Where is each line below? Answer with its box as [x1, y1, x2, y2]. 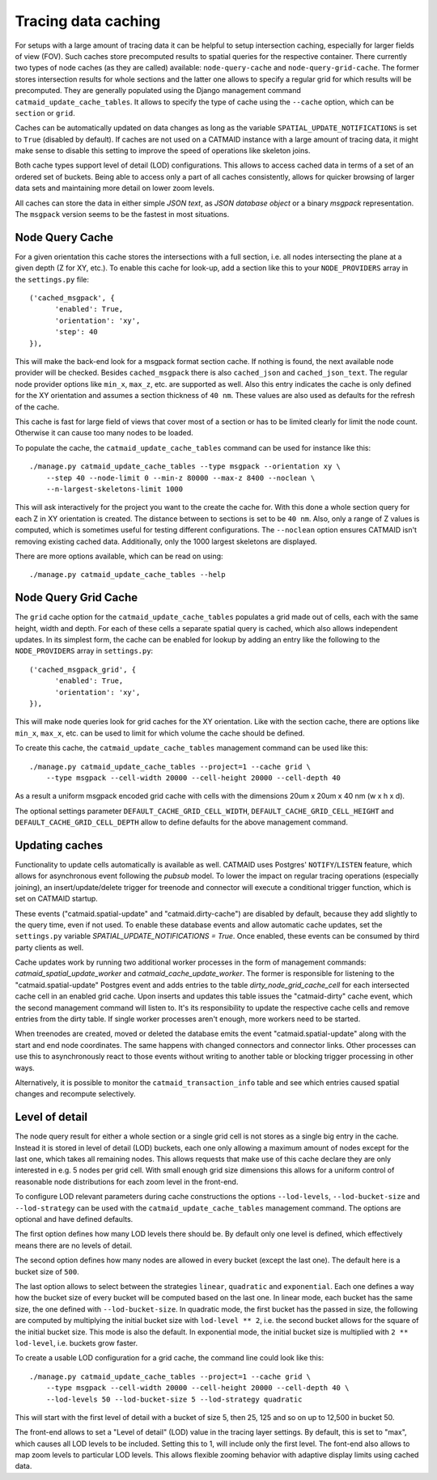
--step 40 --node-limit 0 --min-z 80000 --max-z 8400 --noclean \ [45, 473, 316, 482]
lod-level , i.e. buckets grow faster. [15, 1338, 138, 1347]
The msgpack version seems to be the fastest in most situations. [15, 210, 230, 219]
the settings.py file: [15, 274, 89, 284]
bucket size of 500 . [15, 1266, 80, 1276]
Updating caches [15, 838, 104, 852]
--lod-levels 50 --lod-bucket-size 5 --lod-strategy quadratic [45, 1394, 303, 1404]
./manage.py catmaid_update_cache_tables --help [29, 570, 226, 579]
